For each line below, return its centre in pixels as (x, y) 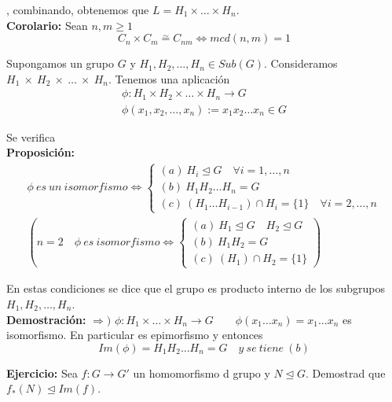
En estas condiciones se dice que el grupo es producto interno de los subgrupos (196, 288)
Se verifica (31, 136)
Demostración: (46, 319)
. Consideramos (301, 63)
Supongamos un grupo (60, 63)
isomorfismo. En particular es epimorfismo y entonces (135, 335)
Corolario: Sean (47, 25)
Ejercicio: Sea (42, 372)
